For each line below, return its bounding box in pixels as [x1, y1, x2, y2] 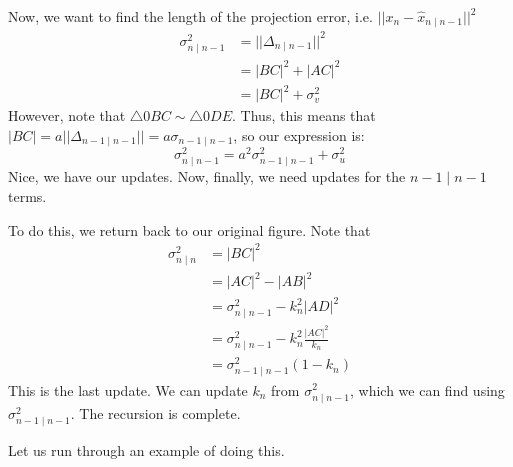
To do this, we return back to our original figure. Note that [8, 219, 371, 240]
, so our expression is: [233, 124, 365, 145]
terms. [8, 186, 47, 207]
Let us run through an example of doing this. [8, 439, 285, 460]
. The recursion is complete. [70, 402, 241, 423]
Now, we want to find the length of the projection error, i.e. [8, 6, 373, 26]
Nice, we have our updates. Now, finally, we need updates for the [8, 166, 406, 187]
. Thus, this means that [232, 105, 376, 126]
